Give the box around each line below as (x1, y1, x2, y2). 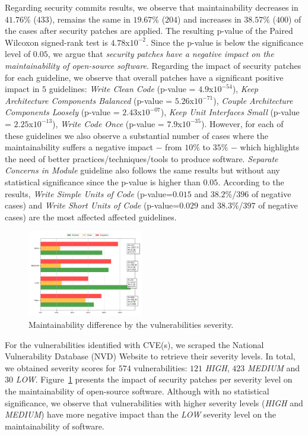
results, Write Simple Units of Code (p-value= (5, 187, 173, 200)
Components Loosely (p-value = (5, 106, 120, 118)
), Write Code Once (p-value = (52, 117, 164, 129)
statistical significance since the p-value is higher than (5, 175, 201, 188)
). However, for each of (201, 117, 284, 129)
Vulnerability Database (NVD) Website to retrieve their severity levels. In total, (5, 350, 296, 362)
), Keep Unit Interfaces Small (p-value (160, 106, 300, 118)
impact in (5, 83, 40, 95)
